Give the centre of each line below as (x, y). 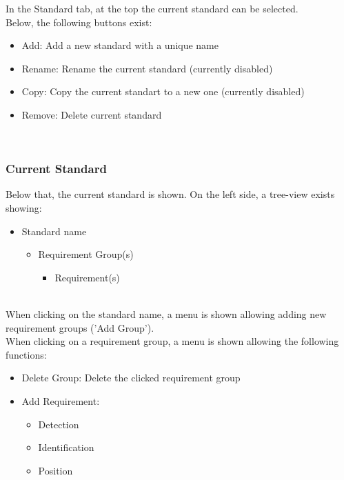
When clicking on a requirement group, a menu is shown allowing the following (172, 341)
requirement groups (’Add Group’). (80, 327)
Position (55, 470)
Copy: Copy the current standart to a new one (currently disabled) (163, 91)
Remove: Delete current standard (92, 114)
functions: (26, 354)
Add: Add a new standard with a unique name (120, 45)
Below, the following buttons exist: (79, 22)
